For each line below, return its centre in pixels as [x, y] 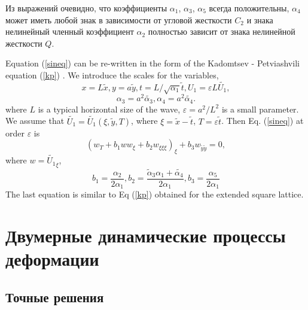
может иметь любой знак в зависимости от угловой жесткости [119, 19]
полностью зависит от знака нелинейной [222, 31]
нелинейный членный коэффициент [70, 31]
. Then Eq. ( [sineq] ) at [263, 121]
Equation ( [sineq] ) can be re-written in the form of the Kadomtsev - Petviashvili [153, 63]
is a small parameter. [260, 109]
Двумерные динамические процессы [146, 235]
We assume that [35, 121]
